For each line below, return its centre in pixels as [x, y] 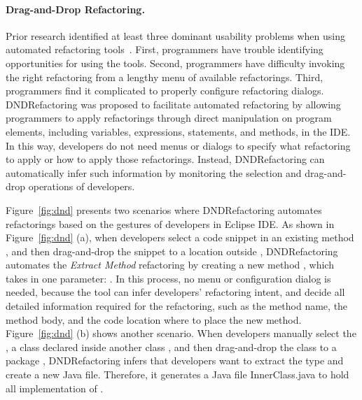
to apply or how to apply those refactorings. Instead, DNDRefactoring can [165, 159]
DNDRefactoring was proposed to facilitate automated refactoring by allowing [173, 104]
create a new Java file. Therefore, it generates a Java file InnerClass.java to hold [177, 374]
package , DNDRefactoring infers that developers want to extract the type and [175, 360]
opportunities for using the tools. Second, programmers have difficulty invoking [175, 63]
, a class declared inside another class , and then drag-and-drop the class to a [171, 347]
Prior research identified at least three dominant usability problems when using [176, 35]
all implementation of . [55, 388]
